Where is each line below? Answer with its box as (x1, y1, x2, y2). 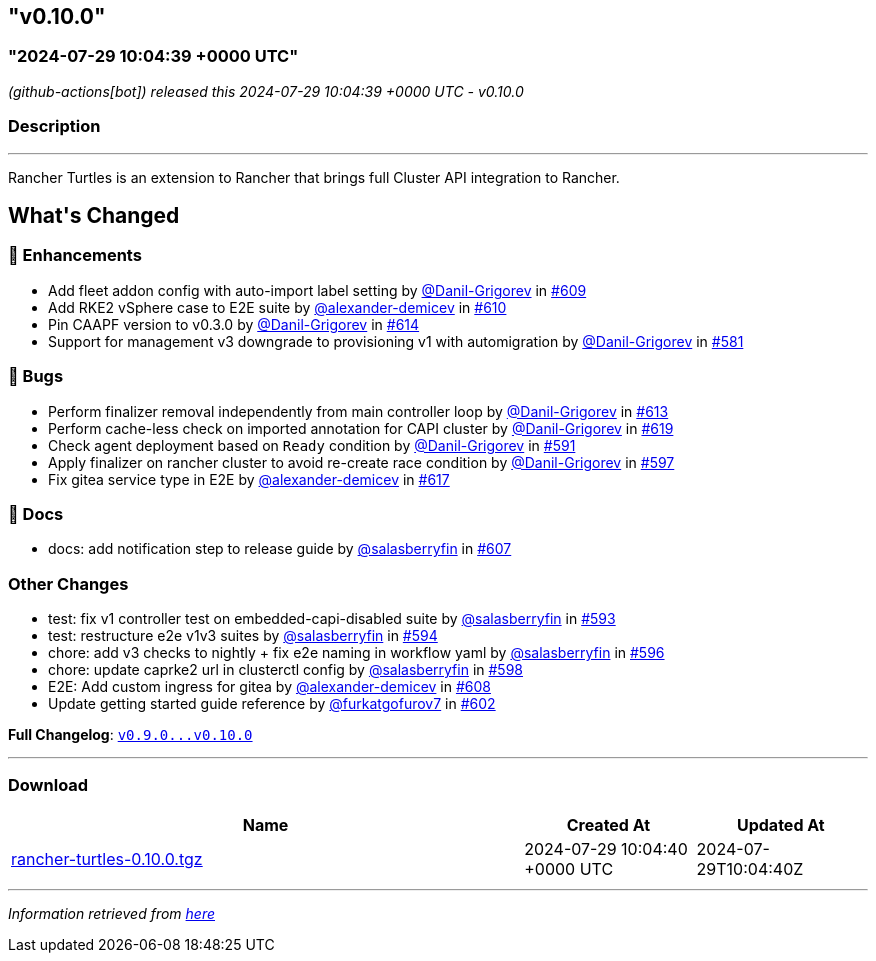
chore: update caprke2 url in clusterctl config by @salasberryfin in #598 (48, 661, 524, 679)
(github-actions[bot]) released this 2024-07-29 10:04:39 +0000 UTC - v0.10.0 (8, 82, 524, 100)
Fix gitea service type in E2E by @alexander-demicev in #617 (48, 470, 450, 488)
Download (8, 775, 89, 796)
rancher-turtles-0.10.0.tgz (11, 848, 203, 869)
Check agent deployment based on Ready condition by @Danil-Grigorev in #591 (48, 436, 576, 454)
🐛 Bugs (8, 366, 64, 387)
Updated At (736, 814, 825, 835)
